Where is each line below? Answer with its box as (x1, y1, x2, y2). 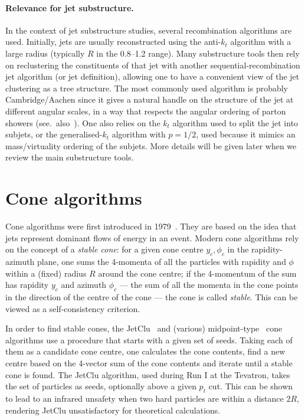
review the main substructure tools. (5, 151, 134, 163)
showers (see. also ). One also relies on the (5, 116, 160, 129)
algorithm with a (230, 35, 291, 48)
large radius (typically (5, 47, 85, 59)
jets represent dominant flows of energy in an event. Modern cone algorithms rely (5, 231, 299, 244)
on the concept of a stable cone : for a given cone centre (5, 243, 204, 255)
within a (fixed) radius (5, 267, 87, 279)
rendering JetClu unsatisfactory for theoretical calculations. (5, 403, 221, 416)
